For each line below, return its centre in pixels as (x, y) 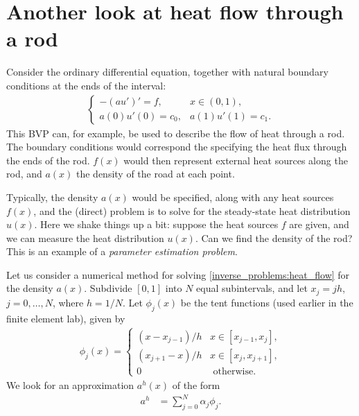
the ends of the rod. (48, 160)
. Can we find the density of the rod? (274, 237)
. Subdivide (108, 288)
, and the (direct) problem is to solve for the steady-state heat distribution (192, 210)
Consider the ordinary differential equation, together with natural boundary (167, 72)
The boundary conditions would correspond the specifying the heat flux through (177, 147)
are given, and (319, 224)
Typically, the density (52, 197)
